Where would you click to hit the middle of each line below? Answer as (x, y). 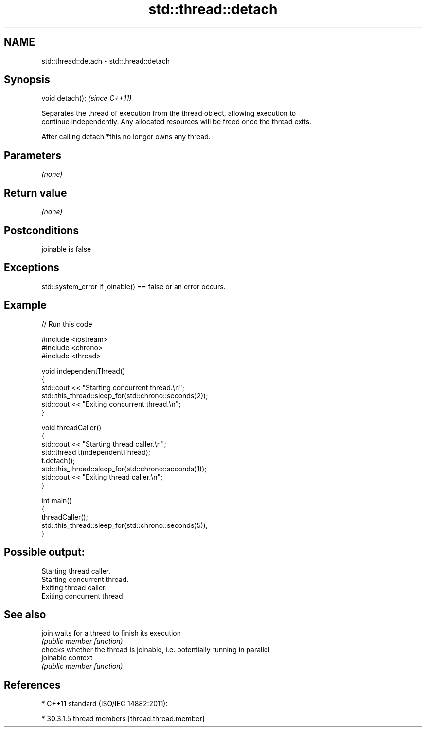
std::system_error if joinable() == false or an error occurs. (133, 286)
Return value (35, 193)
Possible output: (44, 552)
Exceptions (32, 268)
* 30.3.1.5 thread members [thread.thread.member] (123, 719)
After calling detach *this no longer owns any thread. (126, 137)
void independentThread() (83, 371)
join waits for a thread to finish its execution (111, 633)
